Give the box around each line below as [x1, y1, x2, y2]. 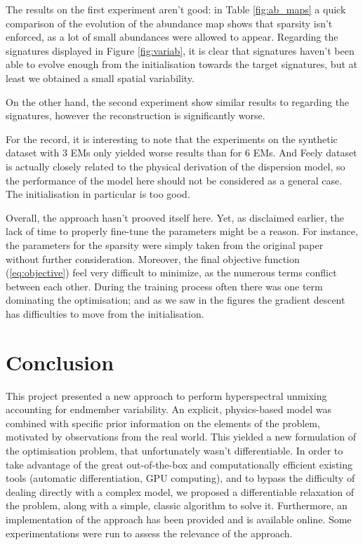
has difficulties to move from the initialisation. [6, 306, 204, 321]
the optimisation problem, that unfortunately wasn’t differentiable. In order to [6, 443, 343, 457]
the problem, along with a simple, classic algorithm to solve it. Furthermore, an [6, 498, 348, 513]
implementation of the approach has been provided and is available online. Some [6, 511, 352, 526]
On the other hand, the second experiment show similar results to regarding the [6, 94, 350, 109]
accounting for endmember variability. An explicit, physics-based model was [6, 402, 331, 417]
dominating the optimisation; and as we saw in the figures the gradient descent [6, 292, 345, 307]
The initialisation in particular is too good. [6, 187, 190, 201]
